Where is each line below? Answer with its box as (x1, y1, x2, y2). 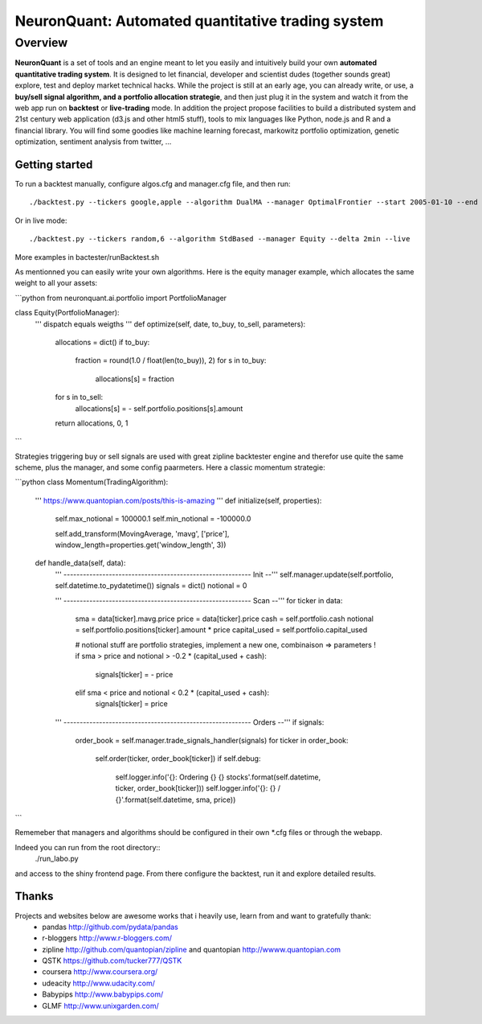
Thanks (14, 890, 54, 903)
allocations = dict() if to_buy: (55, 337, 150, 347)
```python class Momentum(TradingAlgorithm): (14, 477, 169, 487)
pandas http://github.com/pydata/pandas (42, 922, 178, 931)
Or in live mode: (14, 216, 67, 225)
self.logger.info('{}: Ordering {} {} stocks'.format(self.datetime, (115, 772, 321, 782)
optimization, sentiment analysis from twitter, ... (14, 137, 172, 146)
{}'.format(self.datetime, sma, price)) (115, 795, 236, 804)
